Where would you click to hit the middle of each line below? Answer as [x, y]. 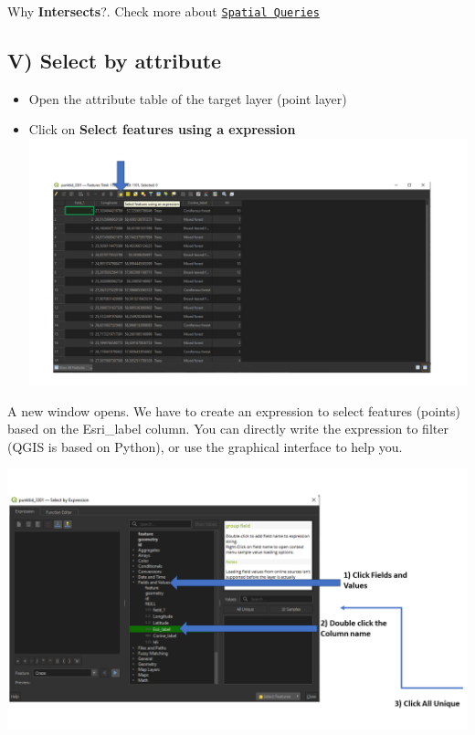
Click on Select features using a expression [162, 129]
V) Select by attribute [115, 61]
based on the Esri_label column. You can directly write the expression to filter [228, 429]
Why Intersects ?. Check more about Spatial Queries [164, 11]
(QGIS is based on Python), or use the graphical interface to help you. [205, 446]
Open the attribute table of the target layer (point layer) [188, 98]
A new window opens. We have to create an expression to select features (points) [234, 410]
